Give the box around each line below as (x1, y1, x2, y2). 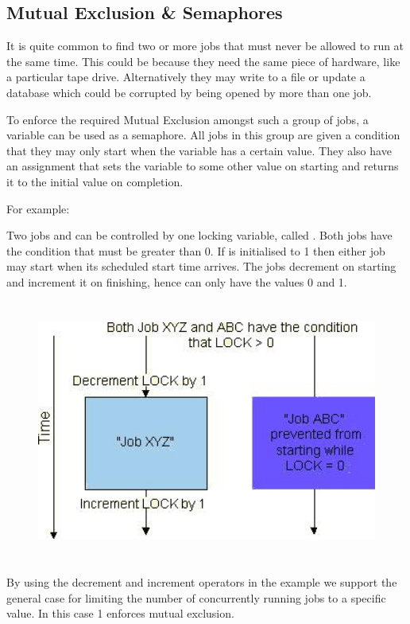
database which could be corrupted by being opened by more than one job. (6, 84, 372, 100)
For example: (6, 200, 70, 216)
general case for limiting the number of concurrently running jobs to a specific (6, 589, 386, 606)
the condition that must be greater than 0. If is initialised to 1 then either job (6, 242, 385, 259)
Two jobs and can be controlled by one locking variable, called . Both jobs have (6, 227, 393, 244)
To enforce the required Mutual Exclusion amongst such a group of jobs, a (6, 111, 369, 127)
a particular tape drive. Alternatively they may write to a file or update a (6, 68, 366, 85)
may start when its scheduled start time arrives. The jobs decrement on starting (6, 258, 396, 275)
